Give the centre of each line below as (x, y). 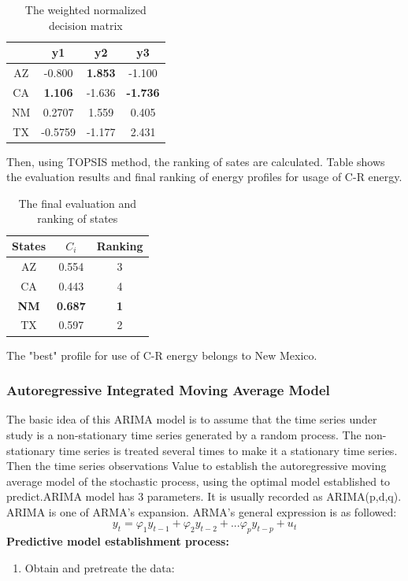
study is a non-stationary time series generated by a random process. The (184, 434)
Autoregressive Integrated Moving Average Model (168, 390)
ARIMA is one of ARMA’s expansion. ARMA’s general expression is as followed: (202, 511)
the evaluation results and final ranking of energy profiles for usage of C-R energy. (204, 177)
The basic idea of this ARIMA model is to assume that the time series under (192, 419)
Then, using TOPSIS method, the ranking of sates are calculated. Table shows (196, 161)
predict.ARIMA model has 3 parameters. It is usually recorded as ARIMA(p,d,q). (204, 496)
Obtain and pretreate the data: (100, 567)
